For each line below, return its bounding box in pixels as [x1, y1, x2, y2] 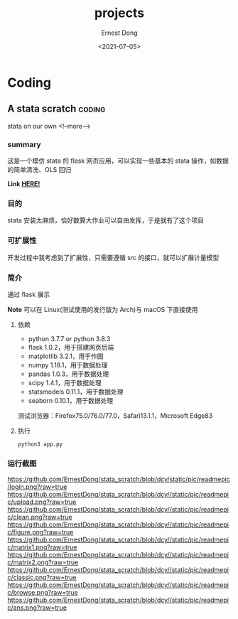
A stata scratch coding [7, 103, 106, 115]
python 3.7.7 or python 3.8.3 [28, 334, 111, 343]
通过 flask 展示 [7, 290, 50, 298]
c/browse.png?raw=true [7, 588, 78, 597]
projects [94, 5, 144, 21]
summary [7, 139, 41, 149]
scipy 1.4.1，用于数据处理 [28, 378, 102, 387]
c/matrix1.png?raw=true [7, 543, 77, 551]
